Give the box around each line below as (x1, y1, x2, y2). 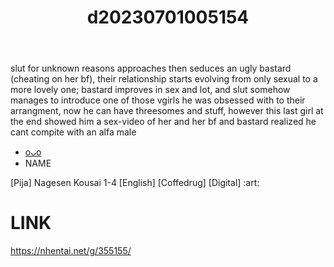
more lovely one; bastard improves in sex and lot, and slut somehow (10, 84, 291, 96)
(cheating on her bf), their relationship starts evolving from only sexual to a (10, 73, 318, 85)
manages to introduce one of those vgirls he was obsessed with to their (10, 94, 306, 106)
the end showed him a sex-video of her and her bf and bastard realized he (10, 116, 317, 128)
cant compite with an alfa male (10, 126, 137, 138)
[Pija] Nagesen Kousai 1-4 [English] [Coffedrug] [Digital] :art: (10, 177, 260, 189)
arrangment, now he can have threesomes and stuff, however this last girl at (10, 105, 324, 117)
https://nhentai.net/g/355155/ (10, 245, 132, 257)
